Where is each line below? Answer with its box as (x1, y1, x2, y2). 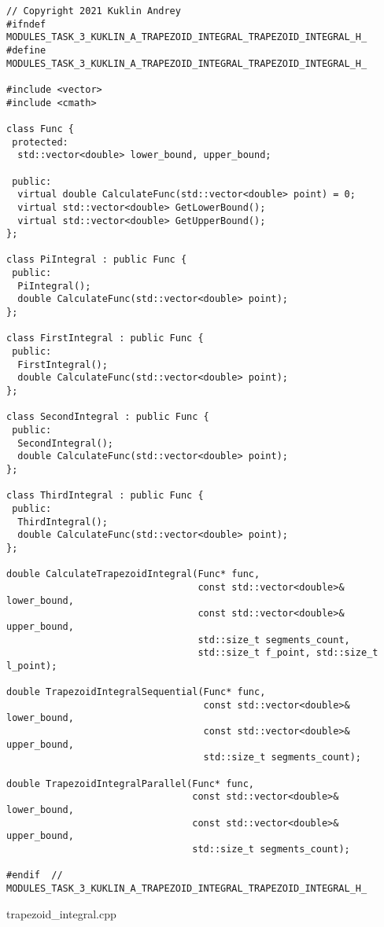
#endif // (6, 870, 63, 881)
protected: (12, 136, 68, 148)
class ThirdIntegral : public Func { (6, 490, 204, 502)
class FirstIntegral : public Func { (6, 333, 204, 344)
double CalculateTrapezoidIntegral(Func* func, (6, 568, 260, 580)
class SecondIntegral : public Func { (6, 411, 209, 423)
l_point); (6, 660, 57, 671)
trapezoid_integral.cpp (6, 905, 116, 921)
